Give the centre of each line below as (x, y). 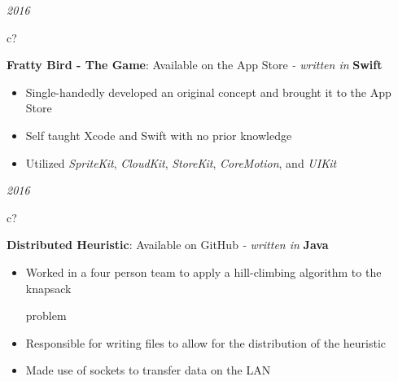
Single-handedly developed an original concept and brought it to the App (208, 92)
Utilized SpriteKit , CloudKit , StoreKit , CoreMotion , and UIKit (181, 162)
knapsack (48, 288)
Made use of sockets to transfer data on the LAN (148, 370)
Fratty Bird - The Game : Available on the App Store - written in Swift (195, 65)
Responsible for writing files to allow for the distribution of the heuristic (206, 342)
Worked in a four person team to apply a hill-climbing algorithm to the (203, 272)
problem (46, 315)
